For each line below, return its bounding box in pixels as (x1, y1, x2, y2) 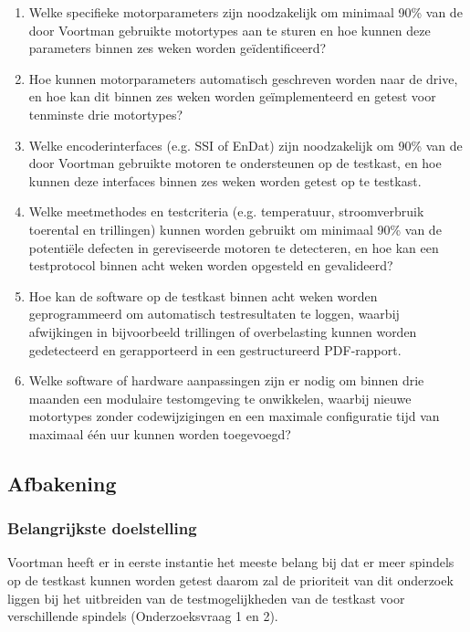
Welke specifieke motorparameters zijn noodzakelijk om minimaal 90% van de (28, 3, 463, 21)
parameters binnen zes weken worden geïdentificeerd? (28, 38, 327, 58)
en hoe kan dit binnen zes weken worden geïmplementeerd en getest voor (28, 87, 436, 106)
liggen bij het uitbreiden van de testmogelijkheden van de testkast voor (7, 588, 405, 607)
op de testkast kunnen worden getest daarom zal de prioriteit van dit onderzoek (7, 571, 454, 590)
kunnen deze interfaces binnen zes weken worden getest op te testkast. (28, 171, 422, 190)
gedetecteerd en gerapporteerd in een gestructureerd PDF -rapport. (28, 340, 402, 359)
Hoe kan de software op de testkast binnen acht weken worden (28, 286, 378, 305)
